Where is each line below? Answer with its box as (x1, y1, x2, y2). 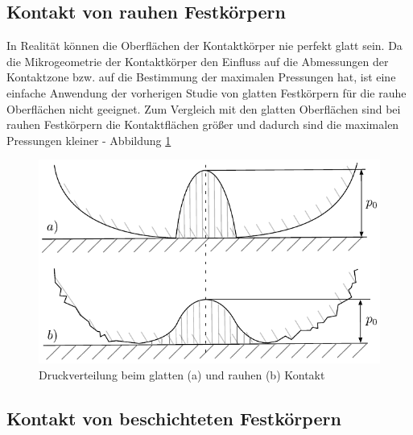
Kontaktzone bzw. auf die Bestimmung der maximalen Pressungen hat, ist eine (6, 68, 396, 85)
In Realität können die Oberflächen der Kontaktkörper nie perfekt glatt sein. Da (6, 37, 403, 54)
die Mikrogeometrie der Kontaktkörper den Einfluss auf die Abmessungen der (6, 52, 389, 69)
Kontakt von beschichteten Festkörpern (6, 405, 341, 430)
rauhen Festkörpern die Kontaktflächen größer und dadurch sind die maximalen (6, 116, 399, 133)
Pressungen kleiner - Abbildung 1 (6, 131, 171, 148)
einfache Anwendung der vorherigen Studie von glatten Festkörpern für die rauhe (6, 84, 407, 101)
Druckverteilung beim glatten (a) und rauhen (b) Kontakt (39, 366, 325, 383)
